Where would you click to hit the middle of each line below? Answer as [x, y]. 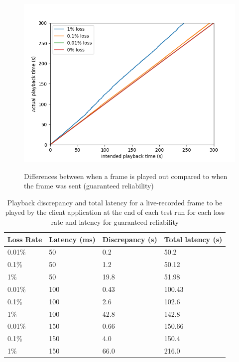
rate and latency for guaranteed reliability [115, 222]
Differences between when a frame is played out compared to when [126, 176]
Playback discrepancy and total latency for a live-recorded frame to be [115, 202]
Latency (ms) [72, 239]
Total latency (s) [193, 239]
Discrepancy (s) [130, 239]
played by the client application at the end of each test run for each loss [115, 212]
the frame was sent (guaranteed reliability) [89, 186]
